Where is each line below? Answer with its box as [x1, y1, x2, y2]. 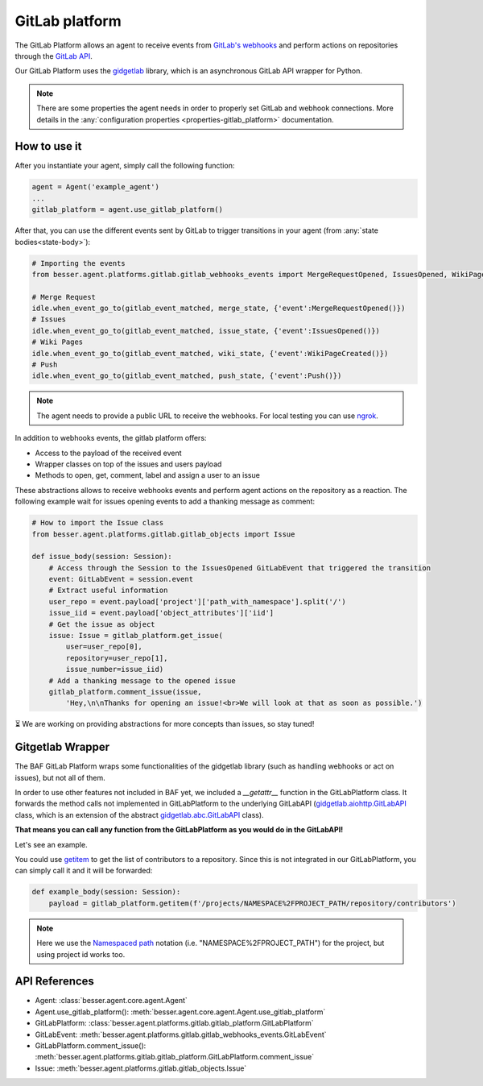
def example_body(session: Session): [31, 887, 181, 897]
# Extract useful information [48, 586, 168, 595]
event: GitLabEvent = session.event [48, 574, 193, 584]
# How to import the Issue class [31, 518, 164, 528]
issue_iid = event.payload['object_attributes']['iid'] [48, 608, 275, 618]
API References [14, 975, 94, 989]
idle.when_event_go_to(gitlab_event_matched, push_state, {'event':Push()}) [31, 371, 342, 380]
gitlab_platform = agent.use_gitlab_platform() [31, 205, 223, 214]
